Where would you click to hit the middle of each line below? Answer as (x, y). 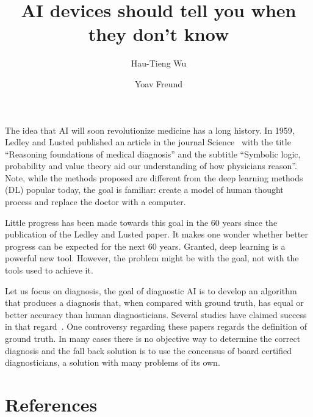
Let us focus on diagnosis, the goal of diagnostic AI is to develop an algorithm (151, 290)
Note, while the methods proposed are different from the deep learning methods (154, 177)
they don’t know (159, 34)
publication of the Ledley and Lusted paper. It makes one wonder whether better (156, 234)
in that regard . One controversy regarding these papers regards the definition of (156, 326)
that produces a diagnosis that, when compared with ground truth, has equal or (154, 303)
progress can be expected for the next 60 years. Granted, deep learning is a (145, 246)
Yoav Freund (159, 83)
